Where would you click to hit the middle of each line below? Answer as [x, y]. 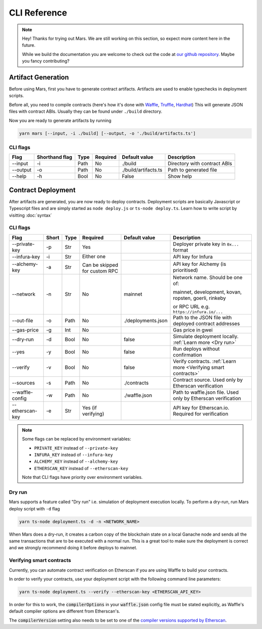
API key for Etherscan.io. [201, 407]
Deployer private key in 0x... [206, 244]
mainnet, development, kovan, [207, 292]
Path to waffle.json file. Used [206, 392]
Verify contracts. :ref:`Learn [205, 361]
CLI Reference [38, 13]
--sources [23, 383]
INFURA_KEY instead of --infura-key [74, 454]
